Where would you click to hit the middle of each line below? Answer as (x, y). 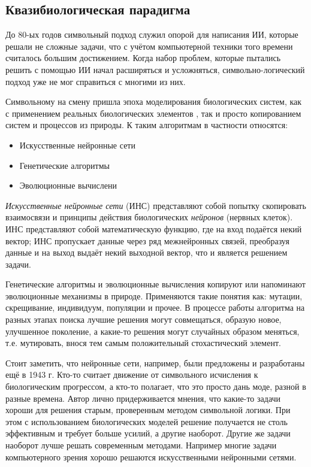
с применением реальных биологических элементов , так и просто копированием (153, 113)
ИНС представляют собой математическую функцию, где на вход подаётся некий (154, 228)
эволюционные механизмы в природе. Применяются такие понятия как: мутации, (154, 295)
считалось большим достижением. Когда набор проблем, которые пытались (143, 58)
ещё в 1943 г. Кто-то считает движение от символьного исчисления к (132, 374)
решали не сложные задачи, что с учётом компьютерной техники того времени (149, 46)
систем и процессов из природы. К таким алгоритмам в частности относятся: (147, 125)
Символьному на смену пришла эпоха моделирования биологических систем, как (154, 101)
